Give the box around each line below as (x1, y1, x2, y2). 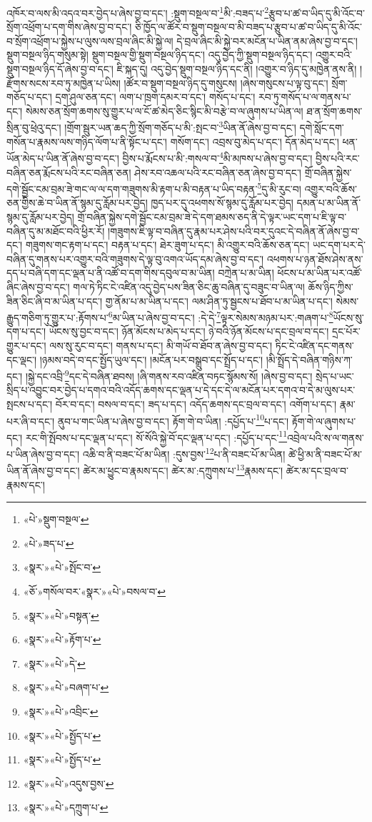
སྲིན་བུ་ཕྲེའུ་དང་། (6, 120, 61, 135)
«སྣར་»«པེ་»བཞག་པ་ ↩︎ (23, 680, 109, 695)
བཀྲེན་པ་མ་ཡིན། (218, 265, 274, 280)
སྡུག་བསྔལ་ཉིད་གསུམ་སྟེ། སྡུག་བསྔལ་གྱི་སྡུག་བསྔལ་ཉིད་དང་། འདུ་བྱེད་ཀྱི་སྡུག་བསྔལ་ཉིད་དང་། (6, 47, 313, 62)
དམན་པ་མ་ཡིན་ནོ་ (296, 195, 361, 210)
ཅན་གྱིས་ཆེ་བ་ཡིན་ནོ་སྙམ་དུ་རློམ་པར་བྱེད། (6, 195, 148, 210)
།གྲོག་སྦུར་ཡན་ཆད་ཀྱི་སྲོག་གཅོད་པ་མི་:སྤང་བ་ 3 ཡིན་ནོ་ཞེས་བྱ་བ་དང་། (64, 118, 296, 135)
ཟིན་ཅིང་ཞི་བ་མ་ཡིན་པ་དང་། (6, 293, 103, 308)
